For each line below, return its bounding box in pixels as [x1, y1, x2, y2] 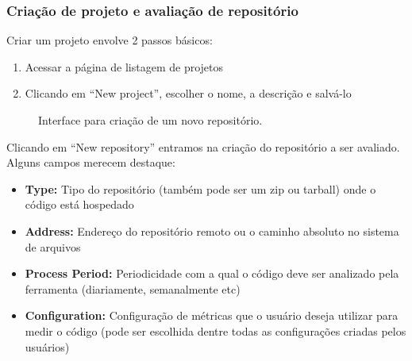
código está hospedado [25, 196, 134, 213]
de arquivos [25, 238, 81, 255]
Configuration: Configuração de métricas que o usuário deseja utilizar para [25, 307, 399, 324]
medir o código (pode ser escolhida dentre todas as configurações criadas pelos [25, 322, 406, 339]
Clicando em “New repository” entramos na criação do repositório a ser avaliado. [6, 138, 400, 155]
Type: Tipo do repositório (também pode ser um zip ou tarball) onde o [25, 180, 376, 197]
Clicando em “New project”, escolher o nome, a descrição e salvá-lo [25, 85, 352, 102]
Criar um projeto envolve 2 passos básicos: [6, 32, 213, 48]
